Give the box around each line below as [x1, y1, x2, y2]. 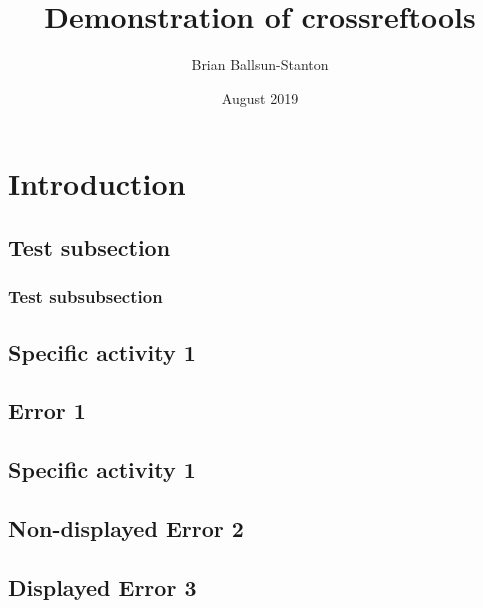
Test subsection [8, 231, 171, 262]
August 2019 [221, 87, 299, 108]
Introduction [8, 163, 186, 204]
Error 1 [8, 395, 86, 426]
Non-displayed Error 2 [8, 512, 244, 543]
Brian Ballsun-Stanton [191, 54, 329, 75]
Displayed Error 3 [8, 571, 197, 602]
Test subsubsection [8, 284, 163, 309]
